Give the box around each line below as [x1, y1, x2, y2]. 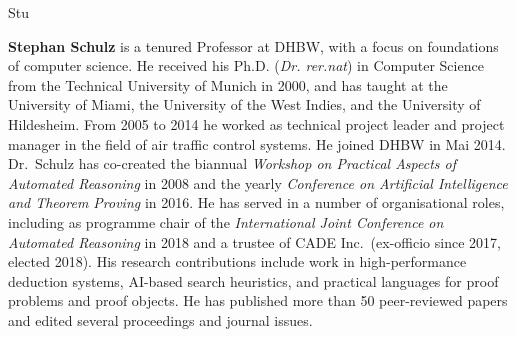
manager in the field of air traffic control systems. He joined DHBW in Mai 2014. [8, 133, 506, 154]
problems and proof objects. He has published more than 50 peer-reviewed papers [8, 290, 508, 311]
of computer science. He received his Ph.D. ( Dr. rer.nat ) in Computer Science [8, 55, 484, 76]
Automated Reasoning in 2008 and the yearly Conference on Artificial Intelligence [8, 172, 508, 193]
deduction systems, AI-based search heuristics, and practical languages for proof [8, 270, 499, 291]
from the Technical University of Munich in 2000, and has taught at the [8, 74, 448, 95]
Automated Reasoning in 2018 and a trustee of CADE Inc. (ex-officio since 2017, [8, 231, 501, 252]
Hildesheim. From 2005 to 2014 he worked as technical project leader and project [8, 113, 505, 134]
